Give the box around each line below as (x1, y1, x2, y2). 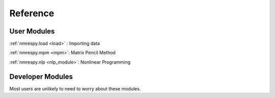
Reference (9, 8, 54, 19)
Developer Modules (9, 72, 73, 81)
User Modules (9, 27, 55, 36)
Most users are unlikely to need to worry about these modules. (9, 85, 141, 91)
